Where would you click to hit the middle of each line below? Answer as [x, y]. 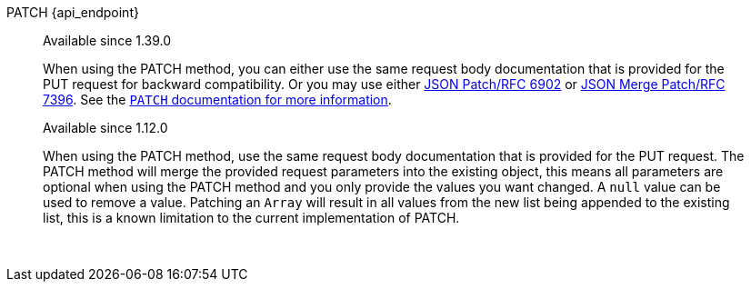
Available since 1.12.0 [105, 128]
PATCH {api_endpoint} [73, 12]
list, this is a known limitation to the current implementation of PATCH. [251, 218]
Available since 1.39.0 [107, 40]
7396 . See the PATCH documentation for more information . [217, 100]
